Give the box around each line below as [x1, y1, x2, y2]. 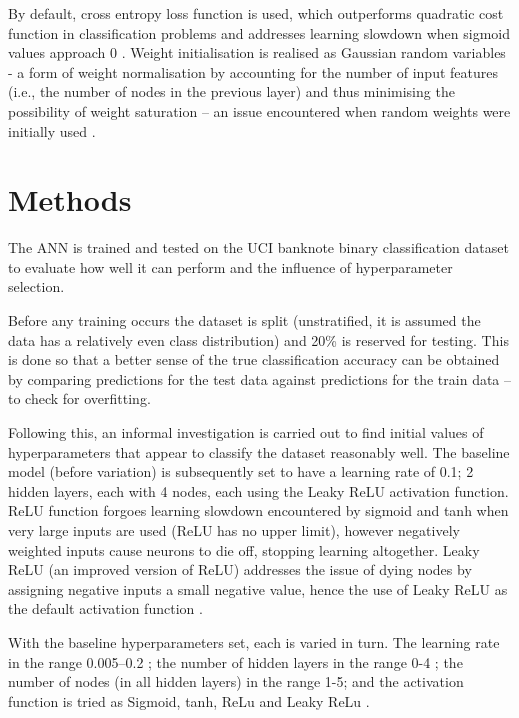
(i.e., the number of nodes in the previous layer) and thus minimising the [8, 81, 455, 102]
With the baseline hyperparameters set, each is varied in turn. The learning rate [8, 631, 500, 652]
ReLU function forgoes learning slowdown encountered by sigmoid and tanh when [8, 500, 509, 521]
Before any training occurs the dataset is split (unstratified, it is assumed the [8, 310, 481, 331]
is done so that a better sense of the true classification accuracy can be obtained [8, 349, 500, 370]
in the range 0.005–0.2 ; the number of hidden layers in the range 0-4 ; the [8, 651, 463, 672]
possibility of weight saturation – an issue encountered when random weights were [8, 100, 511, 121]
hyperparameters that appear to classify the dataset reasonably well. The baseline [8, 441, 510, 462]
